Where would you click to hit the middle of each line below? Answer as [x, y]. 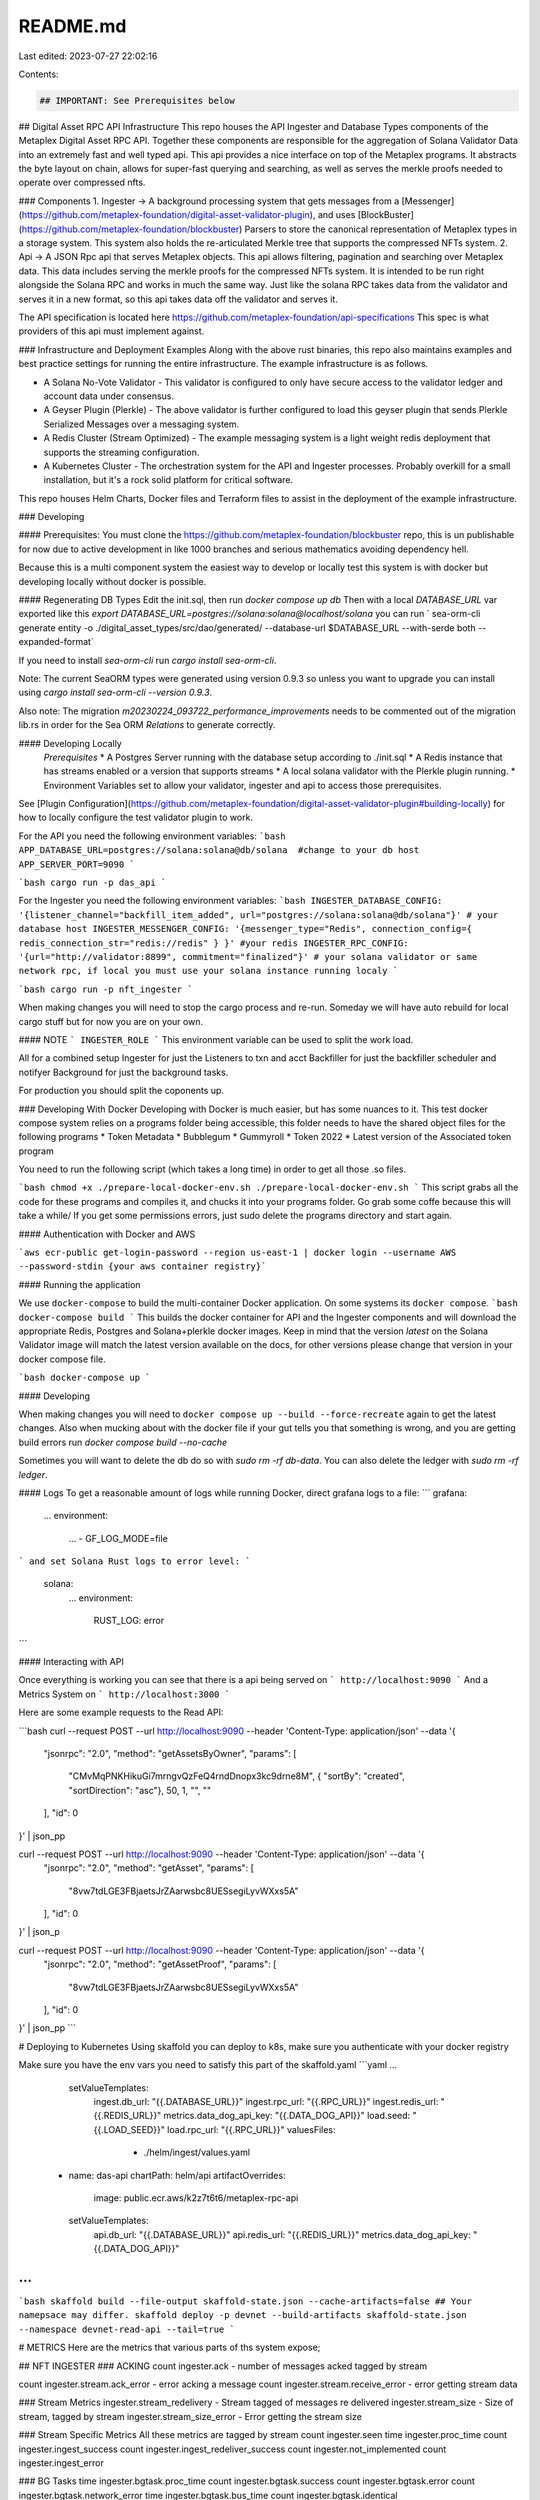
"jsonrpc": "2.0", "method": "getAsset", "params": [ [149, 1868]
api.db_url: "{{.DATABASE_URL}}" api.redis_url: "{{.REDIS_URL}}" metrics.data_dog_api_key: [282, 2234]
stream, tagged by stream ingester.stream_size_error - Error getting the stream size [190, 2416]
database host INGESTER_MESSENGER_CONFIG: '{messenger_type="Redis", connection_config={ [245, 929]
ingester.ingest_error [61, 2462]
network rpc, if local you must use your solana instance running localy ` [208, 971]
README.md [72, 26]
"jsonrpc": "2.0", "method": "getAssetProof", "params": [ [160, 1964]
